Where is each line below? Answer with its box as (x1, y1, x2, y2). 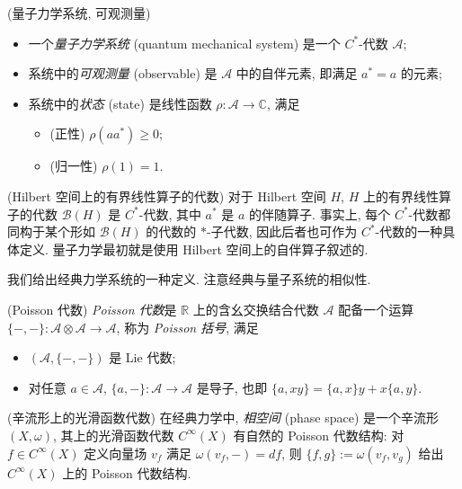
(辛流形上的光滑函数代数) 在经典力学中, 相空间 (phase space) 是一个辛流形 (7, 408, 440, 427)
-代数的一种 (375, 222, 443, 241)
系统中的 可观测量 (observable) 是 (28, 64, 218, 83)
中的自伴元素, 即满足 (235, 64, 358, 83)
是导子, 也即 (196, 378, 268, 396)
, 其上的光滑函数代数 (53, 425, 174, 444)
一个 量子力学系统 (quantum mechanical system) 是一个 (28, 33, 341, 52)
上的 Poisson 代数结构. (62, 463, 191, 482)
